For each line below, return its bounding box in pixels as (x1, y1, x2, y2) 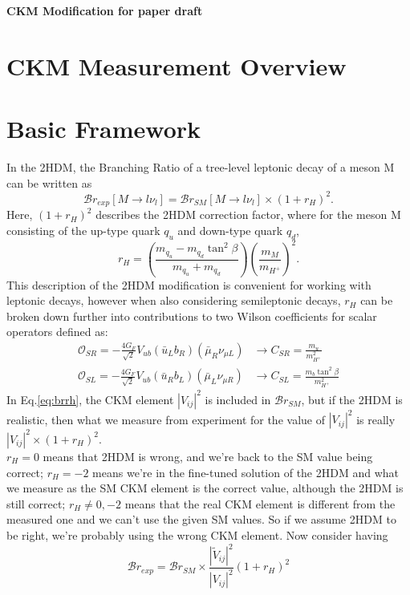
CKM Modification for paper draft (6, 2, 203, 18)
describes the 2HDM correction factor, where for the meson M (95, 206, 401, 223)
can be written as (6, 174, 92, 191)
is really (356, 411, 396, 427)
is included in (205, 391, 271, 407)
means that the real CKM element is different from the (124, 495, 396, 512)
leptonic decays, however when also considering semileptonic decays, (6, 292, 341, 309)
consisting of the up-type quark (6, 221, 160, 238)
